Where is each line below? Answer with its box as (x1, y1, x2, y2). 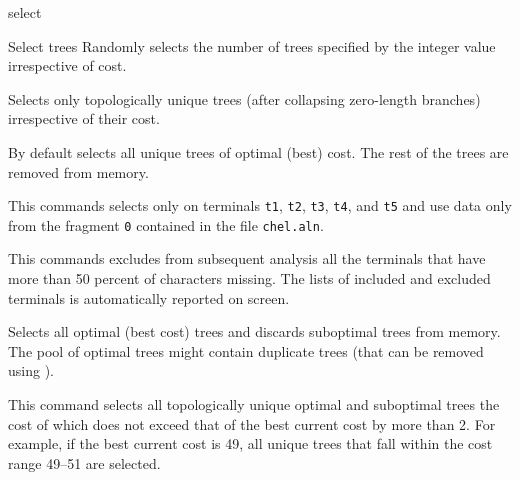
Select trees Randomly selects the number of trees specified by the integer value (8, 35, 496, 56)
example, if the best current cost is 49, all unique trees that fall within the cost (8, 433, 493, 454)
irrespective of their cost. (8, 108, 160, 129)
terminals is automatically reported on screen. (8, 287, 290, 308)
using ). (8, 360, 54, 381)
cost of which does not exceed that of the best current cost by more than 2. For (8, 413, 496, 434)
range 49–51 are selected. (8, 452, 161, 473)
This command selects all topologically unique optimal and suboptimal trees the (8, 394, 500, 415)
